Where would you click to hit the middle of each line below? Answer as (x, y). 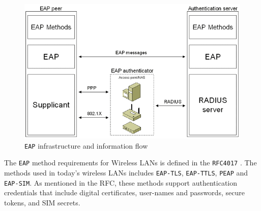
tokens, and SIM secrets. (42, 202)
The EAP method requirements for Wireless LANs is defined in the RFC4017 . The (130, 163)
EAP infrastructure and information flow (86, 145)
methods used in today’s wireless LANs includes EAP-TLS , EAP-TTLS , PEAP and (126, 172)
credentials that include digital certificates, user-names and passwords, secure (124, 192)
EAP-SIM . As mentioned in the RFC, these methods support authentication (121, 182)
